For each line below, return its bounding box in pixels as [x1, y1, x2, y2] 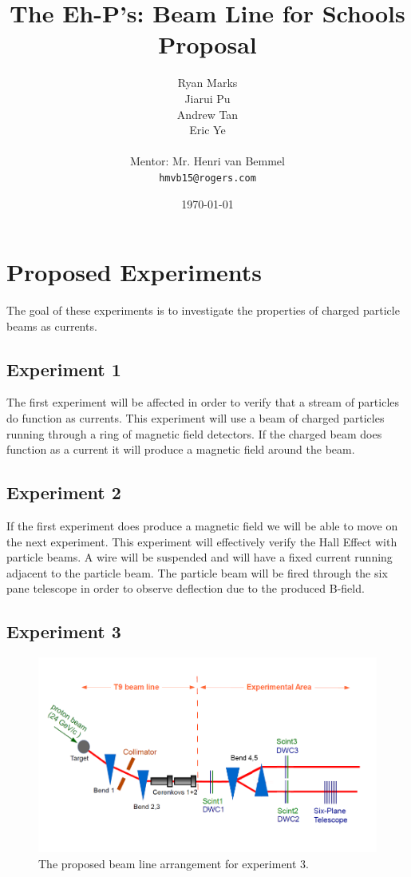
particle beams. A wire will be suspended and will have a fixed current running [6, 549, 393, 565]
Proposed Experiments [6, 256, 263, 288]
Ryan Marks [177, 74, 238, 91]
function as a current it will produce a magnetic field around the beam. [6, 441, 355, 458]
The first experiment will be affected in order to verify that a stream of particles [6, 394, 400, 411]
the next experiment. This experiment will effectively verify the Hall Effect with [6, 533, 397, 550]
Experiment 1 [6, 356, 121, 381]
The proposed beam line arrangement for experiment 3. [38, 855, 309, 871]
